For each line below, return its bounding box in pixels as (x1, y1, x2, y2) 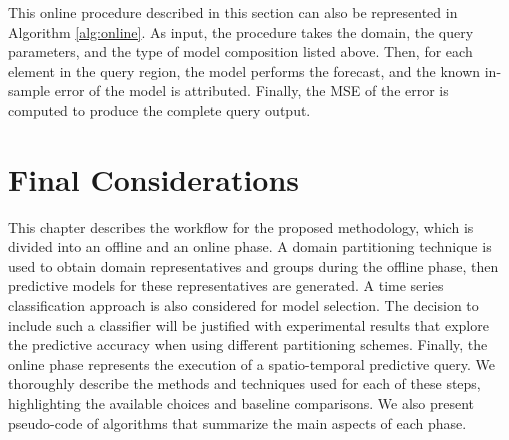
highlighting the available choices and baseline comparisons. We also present (8, 393, 475, 414)
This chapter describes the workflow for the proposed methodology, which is (8, 216, 474, 237)
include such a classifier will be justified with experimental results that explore (8, 314, 489, 335)
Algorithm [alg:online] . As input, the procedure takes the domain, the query (8, 21, 474, 42)
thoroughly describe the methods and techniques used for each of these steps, (8, 373, 481, 394)
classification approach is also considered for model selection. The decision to (8, 295, 479, 316)
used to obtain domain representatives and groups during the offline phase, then (8, 255, 499, 276)
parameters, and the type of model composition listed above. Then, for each (8, 41, 473, 62)
